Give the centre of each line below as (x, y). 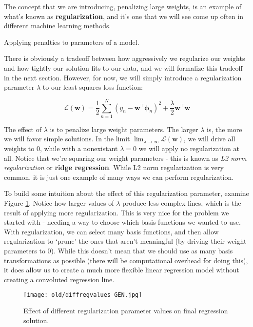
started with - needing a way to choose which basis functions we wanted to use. (122, 222)
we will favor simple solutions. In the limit (67, 139)
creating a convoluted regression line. (59, 279)
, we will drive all (209, 139)
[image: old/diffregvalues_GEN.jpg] (83, 295)
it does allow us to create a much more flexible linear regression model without (122, 270)
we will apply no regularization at (189, 148)
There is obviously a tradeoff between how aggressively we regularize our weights (125, 58)
